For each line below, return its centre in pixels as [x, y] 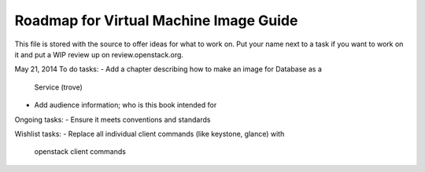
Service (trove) [58, 87]
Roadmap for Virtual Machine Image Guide [156, 20]
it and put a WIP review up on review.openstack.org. [99, 54]
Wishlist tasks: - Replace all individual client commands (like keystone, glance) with [150, 134]
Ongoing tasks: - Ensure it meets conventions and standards [113, 119]
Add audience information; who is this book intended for [126, 105]
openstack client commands [80, 152]
